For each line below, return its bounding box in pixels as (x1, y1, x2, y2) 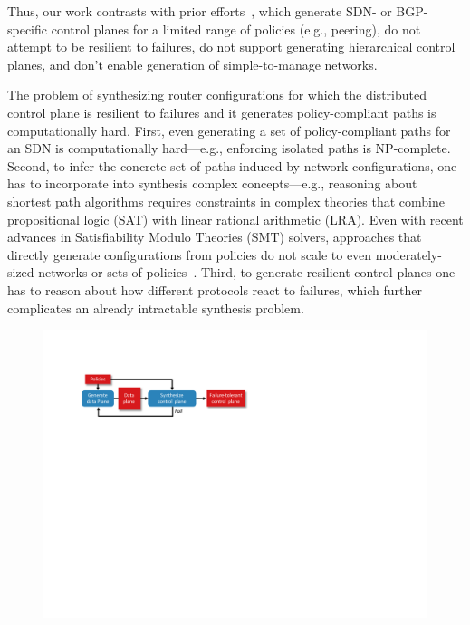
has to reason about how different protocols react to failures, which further (7, 280, 422, 299)
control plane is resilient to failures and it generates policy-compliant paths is (7, 102, 436, 121)
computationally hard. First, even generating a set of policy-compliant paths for (7, 120, 451, 139)
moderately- (375, 245, 442, 264)
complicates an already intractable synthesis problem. (7, 298, 304, 317)
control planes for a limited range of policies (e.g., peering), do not (51, 19, 421, 38)
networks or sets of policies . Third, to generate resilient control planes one (38, 263, 456, 282)
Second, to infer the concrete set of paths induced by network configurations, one (7, 156, 457, 175)
